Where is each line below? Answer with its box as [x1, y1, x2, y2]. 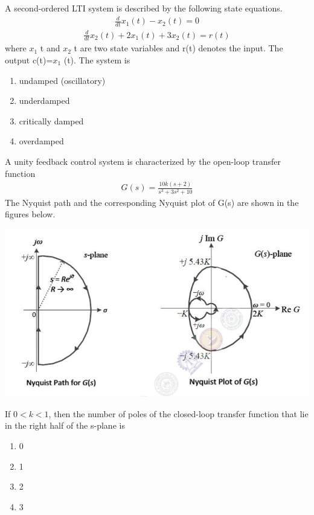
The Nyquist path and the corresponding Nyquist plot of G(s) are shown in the [5, 196, 299, 208]
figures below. [5, 208, 56, 220]
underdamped [19, 94, 70, 107]
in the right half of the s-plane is [5, 419, 125, 432]
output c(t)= [5, 53, 53, 66]
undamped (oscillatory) [19, 74, 106, 86]
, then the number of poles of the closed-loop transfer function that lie [48, 407, 309, 420]
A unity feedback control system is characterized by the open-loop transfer [5, 155, 281, 167]
